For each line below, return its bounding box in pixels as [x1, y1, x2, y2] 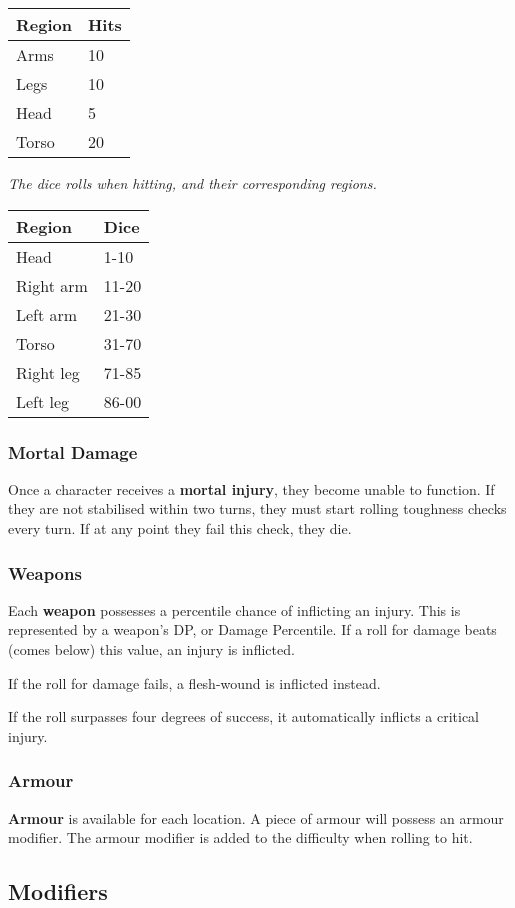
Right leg [16, 360, 80, 384]
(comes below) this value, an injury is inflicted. [8, 639, 295, 659]
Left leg [16, 389, 70, 413]
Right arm [16, 273, 88, 297]
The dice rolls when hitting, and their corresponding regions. [8, 173, 377, 193]
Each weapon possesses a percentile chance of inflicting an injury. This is [8, 599, 461, 620]
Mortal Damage [8, 439, 138, 464]
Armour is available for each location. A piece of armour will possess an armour [8, 807, 504, 828]
